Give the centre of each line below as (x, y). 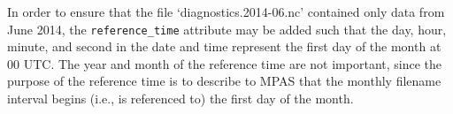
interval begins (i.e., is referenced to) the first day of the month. (180, 99)
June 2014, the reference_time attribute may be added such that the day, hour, (227, 29)
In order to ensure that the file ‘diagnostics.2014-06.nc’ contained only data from (226, 11)
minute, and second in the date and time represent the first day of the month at (224, 46)
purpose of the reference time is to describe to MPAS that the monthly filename (224, 81)
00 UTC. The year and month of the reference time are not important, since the (225, 63)
